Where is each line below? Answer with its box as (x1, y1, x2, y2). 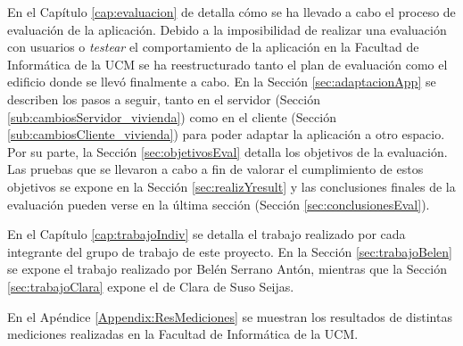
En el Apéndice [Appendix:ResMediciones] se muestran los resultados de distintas (7, 307, 452, 325)
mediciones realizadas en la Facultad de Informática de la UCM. (7, 325, 359, 343)
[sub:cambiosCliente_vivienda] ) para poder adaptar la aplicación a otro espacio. (7, 125, 445, 144)
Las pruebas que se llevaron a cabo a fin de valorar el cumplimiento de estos (7, 160, 424, 178)
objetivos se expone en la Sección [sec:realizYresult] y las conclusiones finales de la (7, 177, 456, 195)
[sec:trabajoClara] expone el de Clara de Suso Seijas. (7, 276, 294, 295)
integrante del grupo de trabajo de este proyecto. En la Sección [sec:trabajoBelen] (7, 242, 452, 260)
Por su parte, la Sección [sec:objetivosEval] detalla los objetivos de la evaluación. (7, 142, 448, 161)
